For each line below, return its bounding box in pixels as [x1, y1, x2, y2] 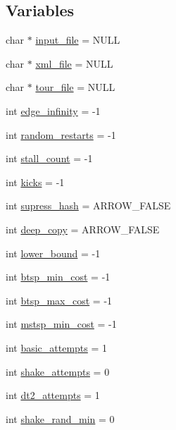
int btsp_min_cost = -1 [6, 269, 111, 284]
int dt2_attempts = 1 [6, 388, 100, 403]
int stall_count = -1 [6, 151, 93, 166]
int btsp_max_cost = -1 [6, 293, 113, 307]
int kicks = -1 [6, 174, 65, 189]
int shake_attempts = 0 [6, 364, 110, 379]
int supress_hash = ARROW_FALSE [6, 198, 171, 213]
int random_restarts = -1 [6, 127, 116, 142]
